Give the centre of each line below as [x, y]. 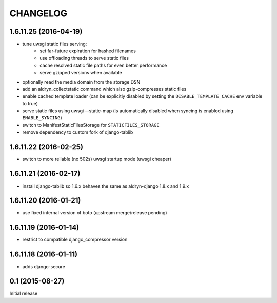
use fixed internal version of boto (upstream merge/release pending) [95, 213]
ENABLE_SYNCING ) [42, 117]
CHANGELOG [38, 13]
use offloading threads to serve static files [84, 58]
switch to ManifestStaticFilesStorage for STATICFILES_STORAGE [91, 125]
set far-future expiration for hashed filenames [88, 51]
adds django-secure [44, 267]
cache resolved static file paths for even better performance [103, 65]
